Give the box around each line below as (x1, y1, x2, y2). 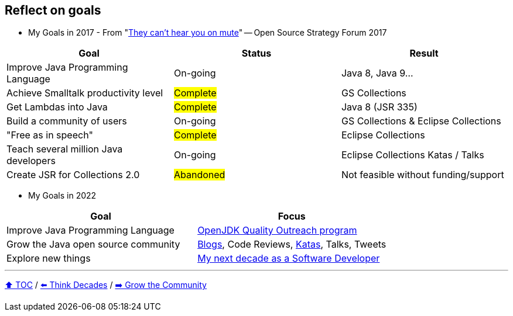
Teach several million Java (6, 143, 123, 155)
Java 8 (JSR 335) (341, 101, 418, 113)
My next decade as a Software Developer (197, 252, 380, 265)
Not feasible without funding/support (341, 169, 504, 181)
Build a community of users (6, 115, 127, 127)
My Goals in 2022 (28, 190, 97, 201)
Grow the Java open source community (6, 238, 180, 251)
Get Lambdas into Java (6, 101, 108, 113)
